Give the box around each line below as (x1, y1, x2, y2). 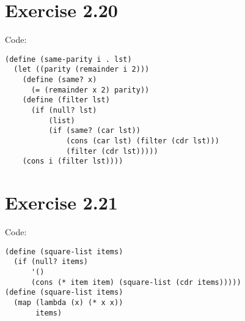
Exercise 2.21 (5, 190, 118, 215)
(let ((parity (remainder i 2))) (13, 65, 150, 74)
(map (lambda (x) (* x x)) (13, 298, 123, 307)
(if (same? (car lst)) (48, 126, 141, 135)
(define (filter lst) (22, 96, 110, 105)
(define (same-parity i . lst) (5, 55, 132, 64)
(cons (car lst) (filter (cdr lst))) (66, 136, 219, 145)
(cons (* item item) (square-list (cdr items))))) (31, 278, 241, 287)
